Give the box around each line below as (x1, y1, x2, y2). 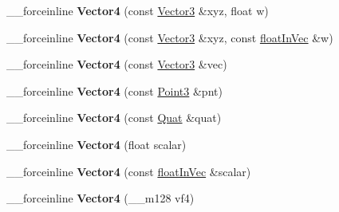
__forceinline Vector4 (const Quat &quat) (6, 109, 222, 126)
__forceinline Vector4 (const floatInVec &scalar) (6, 163, 251, 179)
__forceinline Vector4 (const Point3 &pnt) (6, 82, 223, 99)
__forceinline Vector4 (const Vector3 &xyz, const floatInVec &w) (6, 29, 333, 45)
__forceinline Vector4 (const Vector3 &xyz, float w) (6, 2, 269, 18)
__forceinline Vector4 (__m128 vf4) (6, 190, 195, 206)
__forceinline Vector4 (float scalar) (6, 135, 187, 152)
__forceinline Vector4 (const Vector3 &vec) (6, 56, 227, 73)
